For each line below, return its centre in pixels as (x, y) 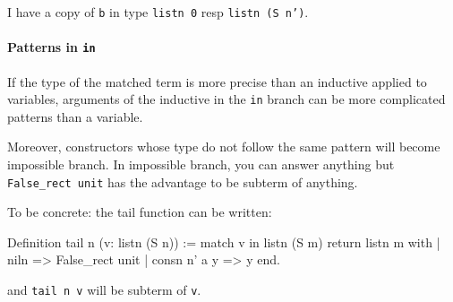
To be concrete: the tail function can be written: (140, 212)
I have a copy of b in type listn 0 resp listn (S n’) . (158, 12)
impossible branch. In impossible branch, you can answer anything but (201, 164)
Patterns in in (51, 47)
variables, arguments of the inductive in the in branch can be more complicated (226, 99)
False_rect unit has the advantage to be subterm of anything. (183, 181)
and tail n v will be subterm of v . (104, 290)
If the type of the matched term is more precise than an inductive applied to (217, 81)
